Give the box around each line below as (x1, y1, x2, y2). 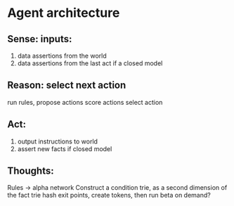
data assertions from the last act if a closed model (17, 59, 163, 67)
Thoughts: (7, 165, 54, 177)
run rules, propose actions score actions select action (7, 98, 163, 106)
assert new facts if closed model (17, 144, 112, 153)
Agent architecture (7, 5, 120, 21)
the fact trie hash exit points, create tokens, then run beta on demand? (7, 191, 211, 200)
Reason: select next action (7, 79, 126, 91)
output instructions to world (17, 137, 98, 146)
